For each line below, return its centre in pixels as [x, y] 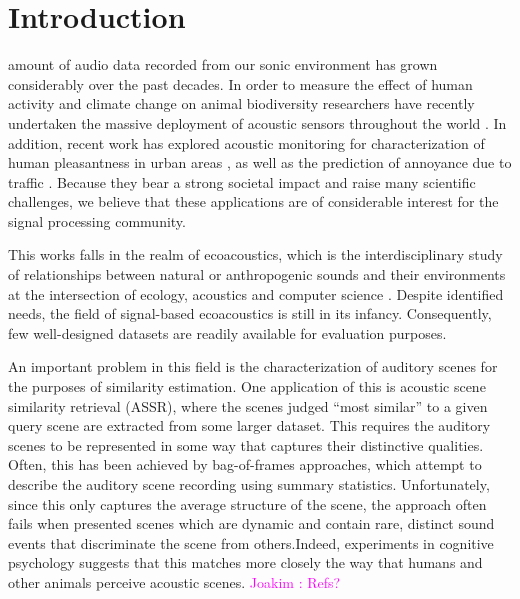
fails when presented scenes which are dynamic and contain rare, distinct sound [251, 523]
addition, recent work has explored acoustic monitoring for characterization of [246, 142]
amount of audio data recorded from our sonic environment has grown [223, 64]
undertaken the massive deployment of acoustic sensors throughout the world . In [257, 122]
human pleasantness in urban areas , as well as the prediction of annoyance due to [260, 162]
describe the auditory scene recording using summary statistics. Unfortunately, [249, 484]
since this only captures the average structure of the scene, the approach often [247, 503]
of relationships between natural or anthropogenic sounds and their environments [257, 274]
